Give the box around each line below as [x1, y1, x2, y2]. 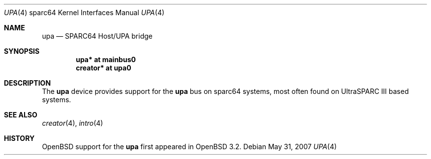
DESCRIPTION [4, 79, 51, 87]
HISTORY [4, 134, 35, 142]
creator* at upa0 [76, 64, 131, 72]
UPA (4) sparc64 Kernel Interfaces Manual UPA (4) [4, 8, 165, 17]
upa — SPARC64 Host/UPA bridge [42, 32, 153, 40]
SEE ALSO [4, 111, 37, 119]
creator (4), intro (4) [42, 119, 103, 127]
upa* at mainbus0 [76, 55, 136, 64]
